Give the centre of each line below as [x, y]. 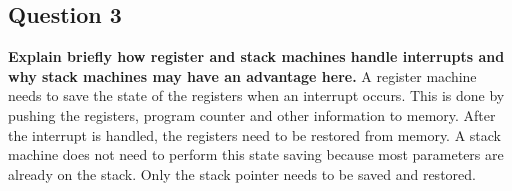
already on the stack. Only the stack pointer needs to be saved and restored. [242, 173]
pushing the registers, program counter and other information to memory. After [252, 114]
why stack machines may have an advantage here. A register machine [242, 75]
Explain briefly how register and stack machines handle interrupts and [256, 56]
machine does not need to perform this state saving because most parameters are [256, 154]
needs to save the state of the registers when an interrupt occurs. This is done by [256, 95]
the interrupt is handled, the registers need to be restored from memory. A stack [255, 134]
